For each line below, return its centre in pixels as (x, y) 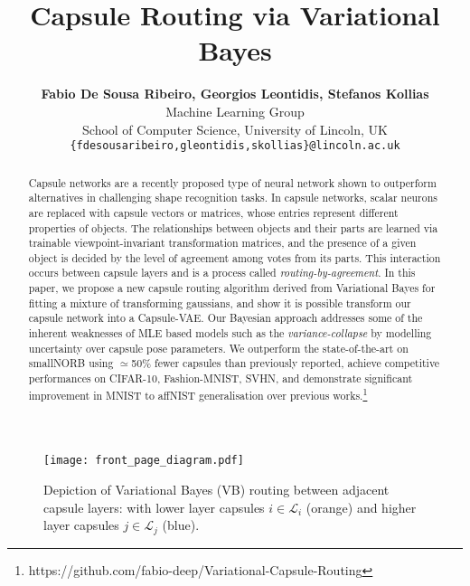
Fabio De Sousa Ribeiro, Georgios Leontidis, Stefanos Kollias (235, 94)
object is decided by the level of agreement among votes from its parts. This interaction (235, 257)
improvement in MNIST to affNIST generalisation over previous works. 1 (198, 393)
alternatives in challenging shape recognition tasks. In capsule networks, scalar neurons (233, 198)
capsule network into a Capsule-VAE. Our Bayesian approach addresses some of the (226, 318)
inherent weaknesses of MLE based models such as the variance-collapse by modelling (230, 333)
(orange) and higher (361, 507)
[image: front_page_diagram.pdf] (144, 461)
